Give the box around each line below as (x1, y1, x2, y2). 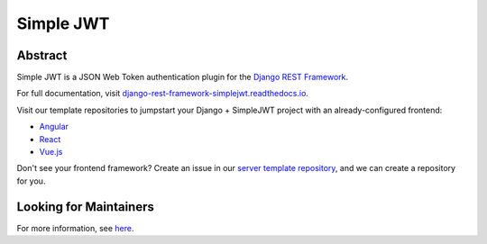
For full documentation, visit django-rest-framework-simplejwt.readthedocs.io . (16, 88, 308, 99)
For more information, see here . (16, 222, 134, 233)
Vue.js (39, 147, 63, 158)
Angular (39, 122, 69, 132)
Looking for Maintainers (16, 199, 155, 214)
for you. (16, 176, 46, 186)
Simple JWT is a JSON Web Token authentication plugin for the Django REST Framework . (16, 72, 349, 83)
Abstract (16, 48, 68, 63)
